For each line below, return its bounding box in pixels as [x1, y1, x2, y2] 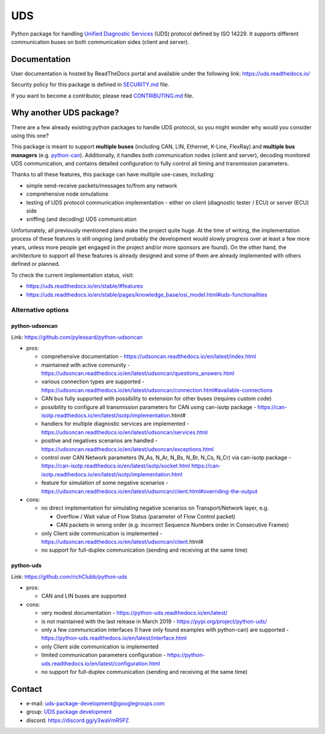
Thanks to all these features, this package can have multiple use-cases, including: [11, 171, 215, 178]
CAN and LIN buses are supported [41, 593, 126, 600]
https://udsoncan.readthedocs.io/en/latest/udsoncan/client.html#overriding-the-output [41, 487, 258, 495]
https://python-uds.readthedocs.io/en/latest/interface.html [41, 635, 187, 642]
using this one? [11, 132, 49, 139]
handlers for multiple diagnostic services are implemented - [41, 420, 190, 427]
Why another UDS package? [11, 108, 120, 118]
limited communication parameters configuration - [41, 652, 166, 659]
